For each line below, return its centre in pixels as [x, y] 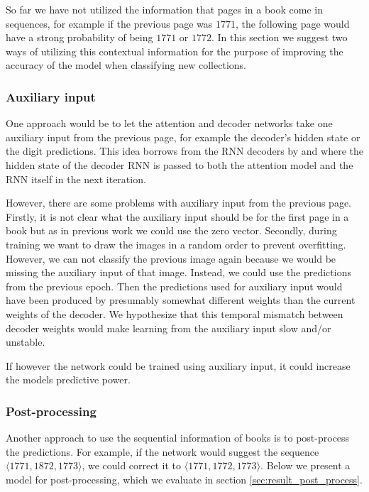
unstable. [26, 342]
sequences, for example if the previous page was [109, 23]
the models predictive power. [68, 379]
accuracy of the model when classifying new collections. [126, 65]
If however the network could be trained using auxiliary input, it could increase [178, 365]
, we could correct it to [132, 465]
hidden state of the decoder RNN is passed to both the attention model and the [180, 164]
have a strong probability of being [79, 37]
